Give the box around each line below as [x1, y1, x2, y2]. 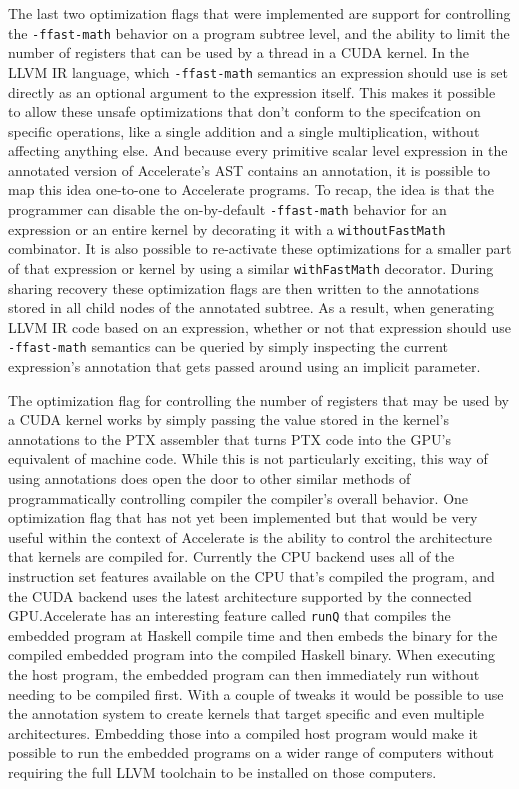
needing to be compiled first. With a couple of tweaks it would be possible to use [8, 683, 504, 704]
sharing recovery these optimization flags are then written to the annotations [8, 277, 480, 298]
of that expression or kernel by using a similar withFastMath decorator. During [8, 257, 494, 278]
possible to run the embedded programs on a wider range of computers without [8, 742, 494, 763]
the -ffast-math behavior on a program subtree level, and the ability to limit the [8, 22, 510, 43]
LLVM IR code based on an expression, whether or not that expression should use [8, 316, 511, 337]
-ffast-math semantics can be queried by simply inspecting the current [8, 336, 449, 357]
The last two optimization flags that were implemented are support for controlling [8, 3, 511, 23]
